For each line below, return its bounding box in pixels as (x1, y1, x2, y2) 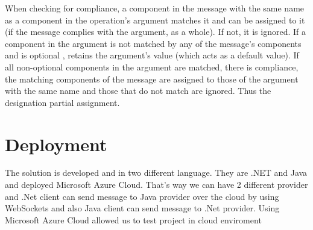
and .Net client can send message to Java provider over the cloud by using (5, 190, 279, 202)
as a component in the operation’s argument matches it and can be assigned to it (5, 13, 305, 26)
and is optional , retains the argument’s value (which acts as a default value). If (5, 49, 299, 61)
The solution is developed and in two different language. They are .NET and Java (5, 166, 308, 179)
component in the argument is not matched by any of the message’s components (5, 37, 302, 49)
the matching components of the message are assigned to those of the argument (5, 72, 299, 85)
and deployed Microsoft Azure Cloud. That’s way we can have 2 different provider (5, 178, 308, 191)
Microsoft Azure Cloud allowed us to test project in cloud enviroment (5, 213, 262, 226)
